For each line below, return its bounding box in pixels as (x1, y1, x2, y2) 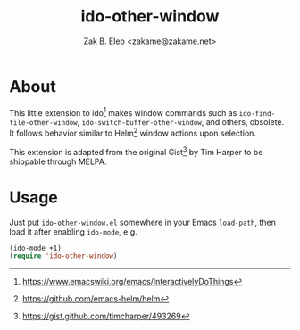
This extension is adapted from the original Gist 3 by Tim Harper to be (9, 145, 263, 157)
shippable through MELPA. (9, 156, 107, 167)
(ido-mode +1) (9, 243, 62, 252)
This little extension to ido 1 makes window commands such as (9, 105, 237, 118)
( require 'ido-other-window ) (9, 252, 118, 260)
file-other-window (9, 119, 78, 128)
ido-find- (238, 109, 275, 118)
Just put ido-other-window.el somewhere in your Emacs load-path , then (9, 217, 277, 227)
